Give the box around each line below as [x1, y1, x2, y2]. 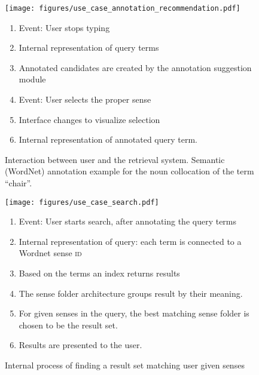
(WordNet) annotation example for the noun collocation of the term [5, 165, 254, 177]
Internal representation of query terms [19, 41, 159, 54]
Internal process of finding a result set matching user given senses [5, 359, 245, 371]
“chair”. [5, 177, 32, 189]
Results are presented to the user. [19, 339, 142, 351]
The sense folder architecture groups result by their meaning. [19, 287, 243, 299]
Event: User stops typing [19, 21, 110, 33]
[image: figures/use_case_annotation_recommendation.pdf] [5, 4, 240, 13]
